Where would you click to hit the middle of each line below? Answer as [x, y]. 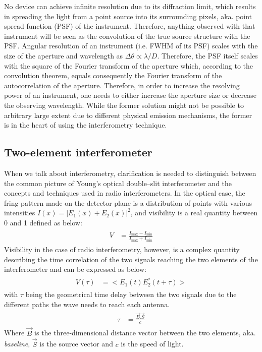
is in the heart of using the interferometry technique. [86, 125]
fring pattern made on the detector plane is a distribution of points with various [128, 202]
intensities [20, 213]
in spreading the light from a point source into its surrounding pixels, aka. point [128, 16]
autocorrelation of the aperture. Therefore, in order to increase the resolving [122, 85]
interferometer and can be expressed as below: [75, 269]
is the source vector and [76, 344]
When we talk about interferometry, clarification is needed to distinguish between [130, 173]
